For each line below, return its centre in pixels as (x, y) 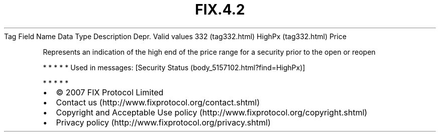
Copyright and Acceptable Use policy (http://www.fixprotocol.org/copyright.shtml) (212, 112)
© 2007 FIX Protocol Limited (110, 92)
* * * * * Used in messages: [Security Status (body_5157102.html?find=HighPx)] (174, 67)
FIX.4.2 (220, 10)
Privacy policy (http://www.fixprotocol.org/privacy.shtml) (163, 122)
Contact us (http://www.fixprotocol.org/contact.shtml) (158, 102)
